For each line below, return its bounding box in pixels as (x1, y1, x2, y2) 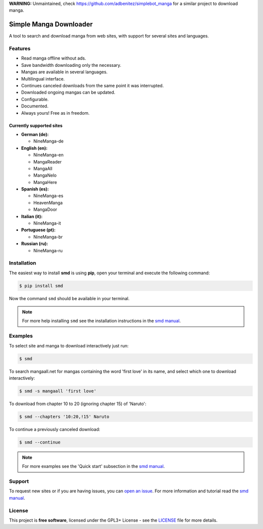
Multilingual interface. (21, 76, 65, 81)
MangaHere (33, 179, 57, 185)
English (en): (21, 145, 48, 151)
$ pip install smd (19, 283, 63, 288)
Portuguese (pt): (21, 227, 56, 233)
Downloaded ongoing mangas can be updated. (21, 89, 115, 95)
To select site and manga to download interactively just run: (9, 343, 129, 348)
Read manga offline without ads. (21, 55, 86, 61)
